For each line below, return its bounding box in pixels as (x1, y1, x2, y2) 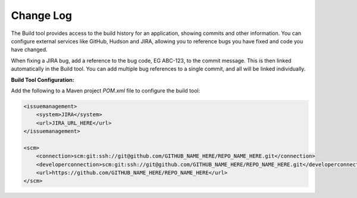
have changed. (11, 46, 48, 53)
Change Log (11, 9, 73, 22)
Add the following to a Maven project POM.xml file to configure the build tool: (11, 87, 201, 94)
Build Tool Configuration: (11, 76, 74, 83)
